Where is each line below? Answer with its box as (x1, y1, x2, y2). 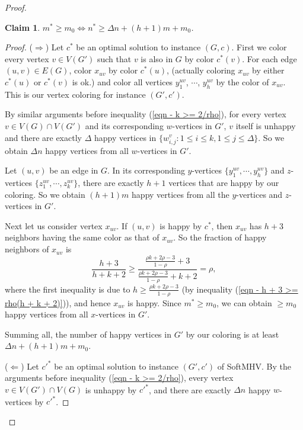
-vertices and (236, 188, 283, 200)
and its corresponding (85, 119, 164, 131)
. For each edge (242, 52, 297, 65)
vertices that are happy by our (168, 177, 279, 189)
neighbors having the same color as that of (5, 231, 160, 243)
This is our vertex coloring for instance (5, 88, 146, 100)
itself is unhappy (235, 119, 296, 131)
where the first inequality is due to (5, 283, 130, 295)
